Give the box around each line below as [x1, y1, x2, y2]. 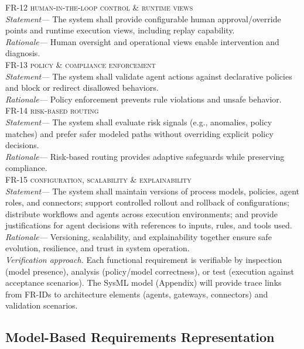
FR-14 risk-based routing [5, 104, 99, 117]
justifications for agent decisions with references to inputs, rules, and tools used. [5, 219, 292, 231]
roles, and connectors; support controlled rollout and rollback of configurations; [5, 196, 289, 208]
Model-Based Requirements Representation [5, 328, 275, 346]
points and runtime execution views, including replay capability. [5, 24, 235, 36]
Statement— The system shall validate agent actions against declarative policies [5, 70, 292, 82]
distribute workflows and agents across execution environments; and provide [5, 207, 278, 220]
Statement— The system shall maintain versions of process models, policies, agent [5, 184, 300, 197]
